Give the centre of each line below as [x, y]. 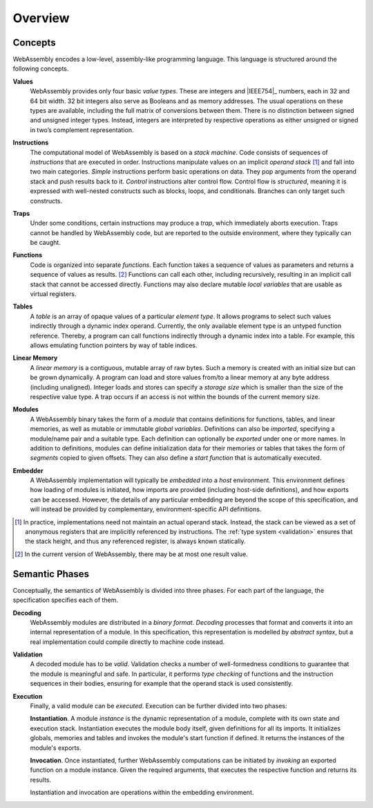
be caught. [46, 243]
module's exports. [56, 748]
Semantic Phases [51, 574]
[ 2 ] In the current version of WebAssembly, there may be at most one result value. [132, 554]
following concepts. [41, 68]
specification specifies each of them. [66, 600]
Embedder [28, 470]
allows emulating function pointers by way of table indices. [114, 345]
